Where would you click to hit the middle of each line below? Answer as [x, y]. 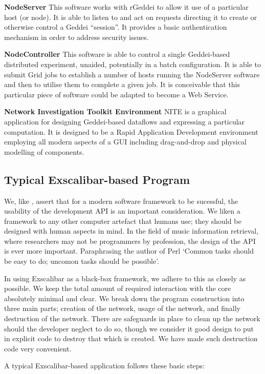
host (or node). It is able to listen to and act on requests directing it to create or [131, 17]
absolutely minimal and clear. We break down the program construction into [124, 298]
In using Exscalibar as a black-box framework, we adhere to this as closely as [125, 278]
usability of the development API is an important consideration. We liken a [122, 211]
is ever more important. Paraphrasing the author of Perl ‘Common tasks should [129, 251]
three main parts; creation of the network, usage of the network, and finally [122, 308]
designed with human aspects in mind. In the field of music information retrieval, [131, 231]
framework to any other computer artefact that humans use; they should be [123, 221]
